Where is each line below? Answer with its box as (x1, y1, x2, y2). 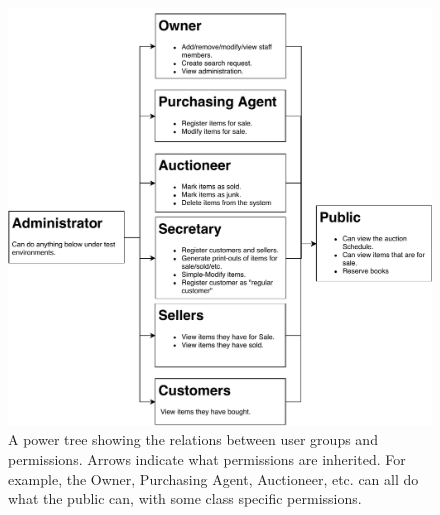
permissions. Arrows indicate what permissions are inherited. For (8, 448, 406, 469)
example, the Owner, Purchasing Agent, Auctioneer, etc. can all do (8, 468, 419, 489)
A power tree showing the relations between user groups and (8, 429, 378, 450)
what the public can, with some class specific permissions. (8, 488, 362, 509)
